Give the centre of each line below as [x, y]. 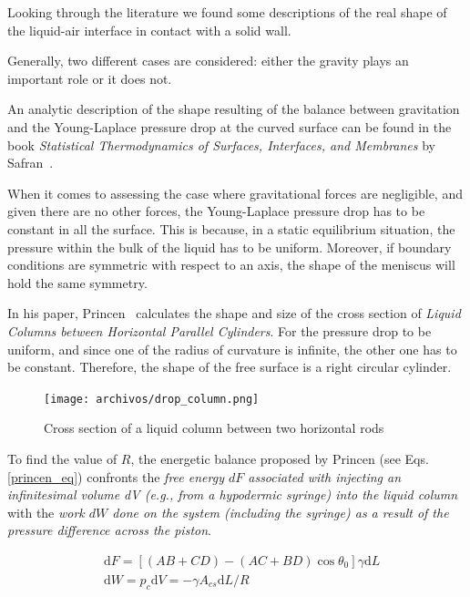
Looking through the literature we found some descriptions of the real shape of [227, 12]
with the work [46, 512]
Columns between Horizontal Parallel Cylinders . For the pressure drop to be [220, 330]
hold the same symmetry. [77, 282]
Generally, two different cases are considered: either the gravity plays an [208, 61]
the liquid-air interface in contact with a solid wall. [149, 30]
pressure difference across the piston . [109, 530]
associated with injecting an [325, 476]
